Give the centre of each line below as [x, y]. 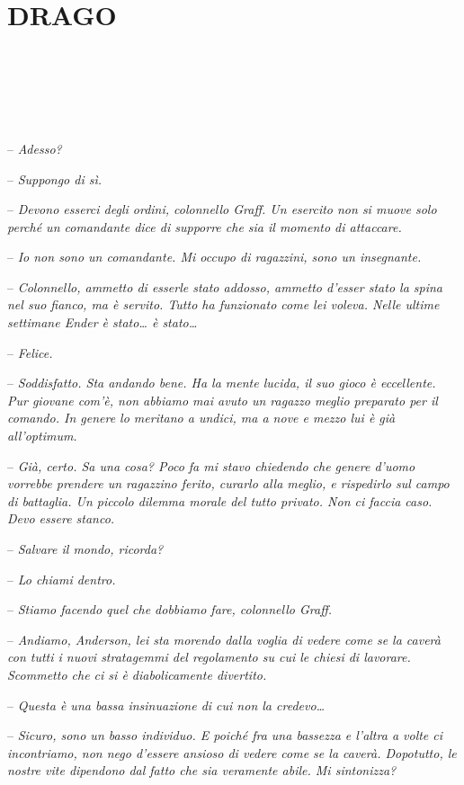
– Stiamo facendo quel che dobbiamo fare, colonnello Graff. [170, 609]
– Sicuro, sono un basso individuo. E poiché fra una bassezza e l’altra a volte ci [225, 735]
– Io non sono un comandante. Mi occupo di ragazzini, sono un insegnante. [214, 257]
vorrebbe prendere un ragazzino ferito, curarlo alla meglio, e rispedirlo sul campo [228, 483]
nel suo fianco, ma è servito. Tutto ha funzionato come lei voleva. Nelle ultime [223, 304]
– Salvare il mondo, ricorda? [85, 549]
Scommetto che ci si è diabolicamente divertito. [137, 674]
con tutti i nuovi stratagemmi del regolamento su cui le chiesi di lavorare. [209, 657]
